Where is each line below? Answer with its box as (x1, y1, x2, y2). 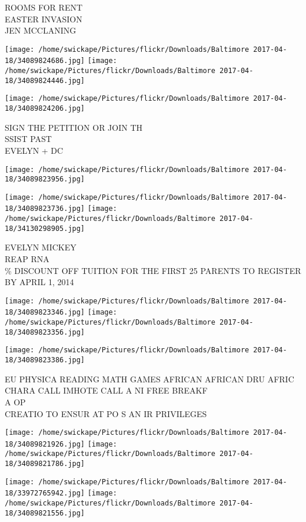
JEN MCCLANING (5, 24, 76, 37)
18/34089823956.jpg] (5, 175, 85, 184)
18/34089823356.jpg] (5, 328, 85, 336)
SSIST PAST (5, 133, 52, 145)
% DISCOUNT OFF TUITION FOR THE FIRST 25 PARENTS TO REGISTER (5, 264, 301, 276)
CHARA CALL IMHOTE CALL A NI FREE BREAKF (5, 384, 208, 397)
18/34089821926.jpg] (5, 440, 85, 448)
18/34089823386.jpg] (5, 356, 85, 365)
